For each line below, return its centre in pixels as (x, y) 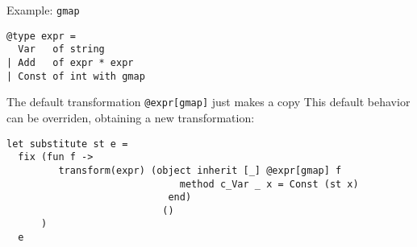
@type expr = (41, 36)
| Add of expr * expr (70, 62)
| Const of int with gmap (76, 76)
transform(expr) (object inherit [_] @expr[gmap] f (200, 170)
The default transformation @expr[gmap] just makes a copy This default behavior (208, 102)
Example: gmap (43, 10)
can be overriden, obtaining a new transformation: (131, 117)
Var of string (61, 49)
